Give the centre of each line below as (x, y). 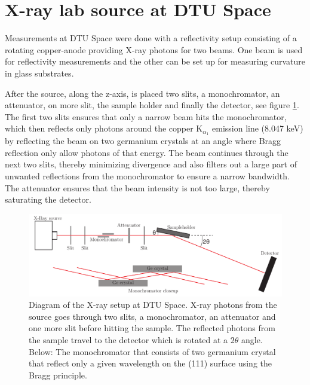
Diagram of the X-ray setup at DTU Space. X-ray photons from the (153, 305)
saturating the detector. (48, 199)
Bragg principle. (58, 375)
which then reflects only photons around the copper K (104, 128)
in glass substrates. (39, 73)
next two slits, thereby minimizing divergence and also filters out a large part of (151, 164)
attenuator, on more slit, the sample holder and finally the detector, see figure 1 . (152, 105)
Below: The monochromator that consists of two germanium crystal (152, 351)
